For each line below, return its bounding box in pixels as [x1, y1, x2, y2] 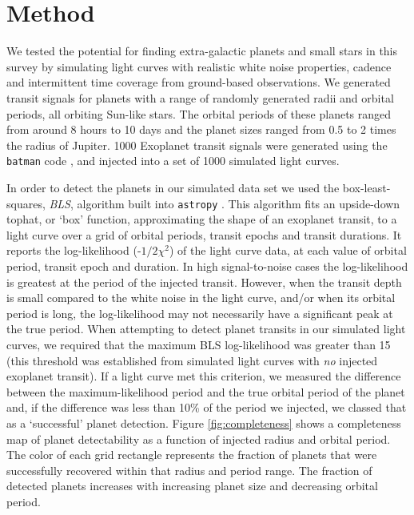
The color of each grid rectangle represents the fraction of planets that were [6, 446, 377, 463]
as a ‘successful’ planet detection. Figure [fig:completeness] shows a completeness [6, 414, 401, 431]
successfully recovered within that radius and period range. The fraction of [6, 461, 372, 478]
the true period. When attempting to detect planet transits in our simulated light [6, 320, 406, 337]
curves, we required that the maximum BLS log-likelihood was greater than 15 [6, 336, 391, 352]
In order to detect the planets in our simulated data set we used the [6, 179, 340, 195]
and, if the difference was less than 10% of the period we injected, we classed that [6, 399, 407, 416]
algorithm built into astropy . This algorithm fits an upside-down [77, 195, 400, 211]
